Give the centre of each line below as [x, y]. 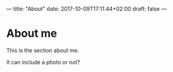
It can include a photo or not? [43, 62]
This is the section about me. [43, 50]
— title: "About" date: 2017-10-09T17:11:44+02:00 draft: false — [86, 9]
